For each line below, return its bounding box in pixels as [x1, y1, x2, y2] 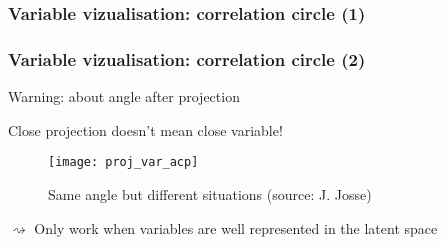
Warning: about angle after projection [8, 86, 240, 107]
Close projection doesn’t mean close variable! [8, 119, 283, 140]
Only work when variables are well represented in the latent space [34, 217, 438, 238]
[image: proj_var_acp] [48, 155, 199, 170]
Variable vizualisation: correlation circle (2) [8, 46, 366, 71]
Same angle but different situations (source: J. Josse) [48, 183, 372, 204]
